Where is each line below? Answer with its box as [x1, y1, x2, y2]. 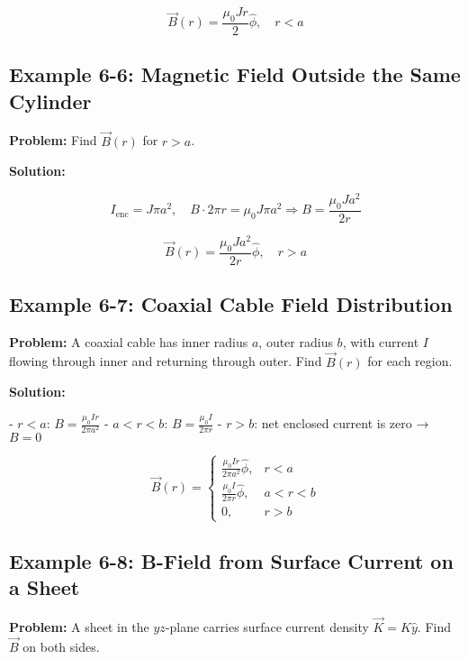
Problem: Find [9, 131, 97, 150]
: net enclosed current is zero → [254, 414, 429, 433]
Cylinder [9, 87, 92, 114]
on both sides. [22, 636, 100, 655]
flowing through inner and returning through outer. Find [9, 352, 322, 371]
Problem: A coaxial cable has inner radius [9, 332, 248, 351]
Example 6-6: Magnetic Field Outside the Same [9, 60, 461, 88]
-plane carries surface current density [165, 618, 369, 636]
